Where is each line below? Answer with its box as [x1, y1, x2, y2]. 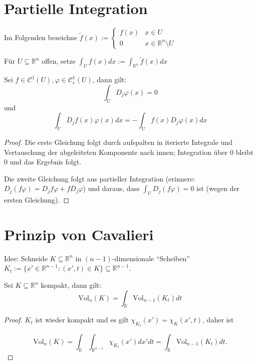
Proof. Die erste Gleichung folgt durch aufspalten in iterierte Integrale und [4, 136, 232, 147]
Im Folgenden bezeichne [4, 32, 78, 43]
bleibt [235, 146, 253, 157]
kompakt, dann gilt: [41, 280, 102, 290]
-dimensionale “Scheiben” [112, 253, 190, 263]
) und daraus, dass [83, 183, 140, 194]
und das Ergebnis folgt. [10, 156, 82, 167]
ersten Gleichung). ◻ [4, 195, 70, 205]
